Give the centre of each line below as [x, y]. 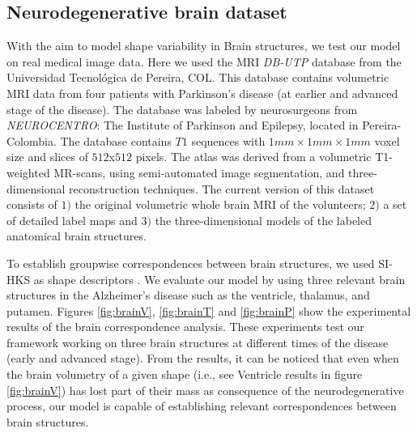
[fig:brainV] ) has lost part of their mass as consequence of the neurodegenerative [205, 390]
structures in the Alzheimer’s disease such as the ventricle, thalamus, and [188, 295]
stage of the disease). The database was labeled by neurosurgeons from [182, 109]
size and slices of [47, 157]
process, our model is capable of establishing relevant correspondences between [202, 406]
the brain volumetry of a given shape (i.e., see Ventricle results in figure [185, 374]
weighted [28, 172]
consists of [32, 204]
